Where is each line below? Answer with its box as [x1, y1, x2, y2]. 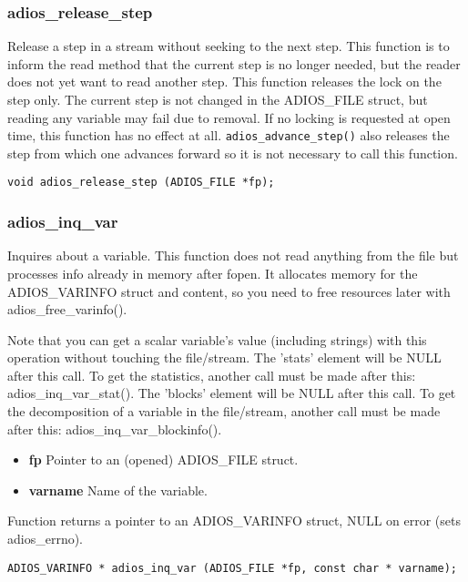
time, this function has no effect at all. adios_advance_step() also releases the [7, 126, 450, 145]
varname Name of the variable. [28, 480, 208, 499]
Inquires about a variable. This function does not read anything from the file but [7, 246, 459, 265]
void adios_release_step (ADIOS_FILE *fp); [7, 176, 275, 189]
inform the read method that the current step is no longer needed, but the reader [7, 54, 461, 73]
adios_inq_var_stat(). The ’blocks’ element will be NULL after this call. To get [7, 383, 456, 403]
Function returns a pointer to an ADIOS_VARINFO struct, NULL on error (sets [7, 511, 461, 530]
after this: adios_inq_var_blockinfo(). [7, 419, 222, 438]
